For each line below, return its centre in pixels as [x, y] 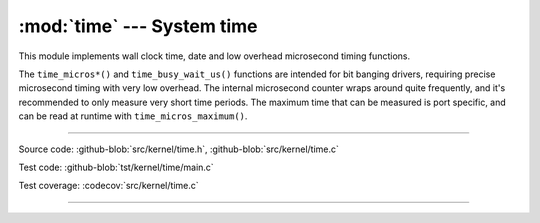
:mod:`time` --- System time [138, 26]
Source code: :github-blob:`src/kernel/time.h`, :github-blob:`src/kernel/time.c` [179, 149]
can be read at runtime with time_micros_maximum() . [133, 116]
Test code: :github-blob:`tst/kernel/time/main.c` [116, 167]
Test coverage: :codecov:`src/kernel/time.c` [108, 186]
